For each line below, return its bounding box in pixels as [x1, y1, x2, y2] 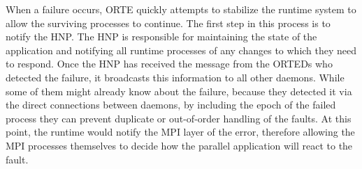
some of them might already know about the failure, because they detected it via [6, 83, 352, 98]
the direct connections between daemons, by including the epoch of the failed [6, 97, 336, 112]
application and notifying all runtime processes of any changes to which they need [6, 42, 357, 57]
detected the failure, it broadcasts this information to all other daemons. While [6, 70, 345, 84]
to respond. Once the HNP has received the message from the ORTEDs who [6, 56, 333, 71]
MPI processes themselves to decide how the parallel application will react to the [6, 138, 353, 152]
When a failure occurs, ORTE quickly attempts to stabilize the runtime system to [6, 2, 356, 16]
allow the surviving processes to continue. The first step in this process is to [6, 15, 331, 30]
